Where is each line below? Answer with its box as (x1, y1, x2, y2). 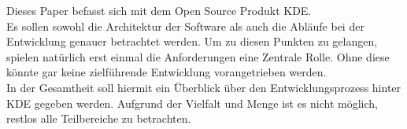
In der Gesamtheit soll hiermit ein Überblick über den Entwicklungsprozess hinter (6, 79, 401, 95)
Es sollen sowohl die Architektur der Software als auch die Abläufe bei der (6, 17, 364, 34)
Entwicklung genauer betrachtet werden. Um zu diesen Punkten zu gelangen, (6, 33, 378, 50)
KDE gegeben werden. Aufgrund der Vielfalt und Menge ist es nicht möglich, (6, 94, 379, 111)
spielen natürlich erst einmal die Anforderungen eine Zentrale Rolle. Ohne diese (6, 48, 390, 64)
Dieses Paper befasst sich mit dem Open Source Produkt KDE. (6, 2, 312, 18)
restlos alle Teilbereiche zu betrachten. (6, 110, 191, 127)
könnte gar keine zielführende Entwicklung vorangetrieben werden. (6, 64, 327, 80)
